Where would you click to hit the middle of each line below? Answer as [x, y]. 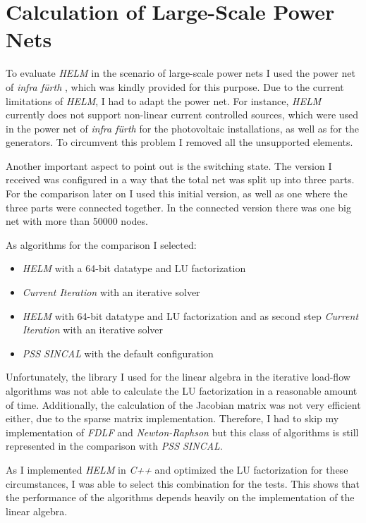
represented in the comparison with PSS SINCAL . [114, 446]
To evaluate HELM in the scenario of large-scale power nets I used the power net [181, 73]
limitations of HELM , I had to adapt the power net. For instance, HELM [164, 100]
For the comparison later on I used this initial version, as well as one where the [177, 193]
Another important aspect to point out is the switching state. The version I [169, 165]
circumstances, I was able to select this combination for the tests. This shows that [183, 483]
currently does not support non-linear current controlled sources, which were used [182, 115]
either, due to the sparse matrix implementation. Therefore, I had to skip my [172, 418]
